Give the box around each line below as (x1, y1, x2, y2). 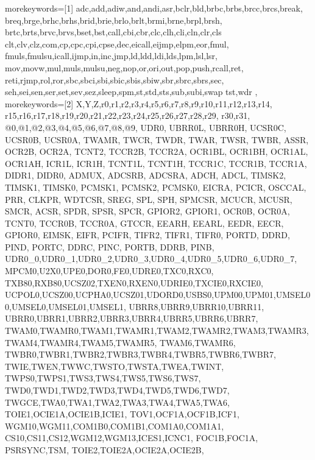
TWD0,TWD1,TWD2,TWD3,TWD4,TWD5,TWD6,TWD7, (5, 384, 230, 396)
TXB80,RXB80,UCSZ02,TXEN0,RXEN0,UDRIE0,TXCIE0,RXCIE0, (5, 276, 263, 289)
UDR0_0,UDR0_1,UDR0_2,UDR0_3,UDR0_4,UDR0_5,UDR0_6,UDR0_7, (5, 252, 297, 265)
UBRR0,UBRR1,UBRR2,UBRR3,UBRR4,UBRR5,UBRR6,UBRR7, (5, 312, 258, 325)
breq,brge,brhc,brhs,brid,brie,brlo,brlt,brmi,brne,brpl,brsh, (5, 13, 222, 26)
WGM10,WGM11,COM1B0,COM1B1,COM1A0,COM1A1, (5, 419, 224, 432)
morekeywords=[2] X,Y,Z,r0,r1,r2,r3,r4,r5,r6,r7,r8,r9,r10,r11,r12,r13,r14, (5, 97, 272, 110)
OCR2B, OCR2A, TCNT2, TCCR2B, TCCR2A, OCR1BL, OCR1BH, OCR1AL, (5, 145, 308, 158)
